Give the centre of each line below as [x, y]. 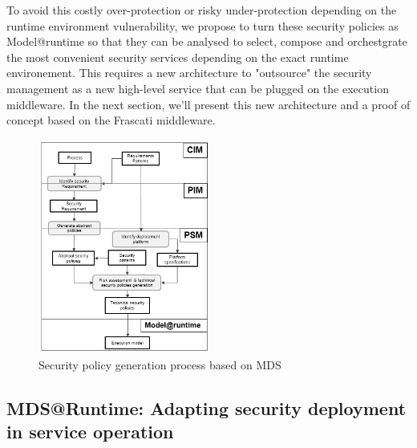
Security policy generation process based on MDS [160, 365]
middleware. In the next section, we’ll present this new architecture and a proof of [208, 104]
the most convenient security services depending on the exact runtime [178, 57]
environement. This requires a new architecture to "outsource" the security [189, 73]
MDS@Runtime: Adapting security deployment [206, 407]
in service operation [90, 432]
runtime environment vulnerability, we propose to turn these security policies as [202, 25]
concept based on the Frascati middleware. [111, 120]
